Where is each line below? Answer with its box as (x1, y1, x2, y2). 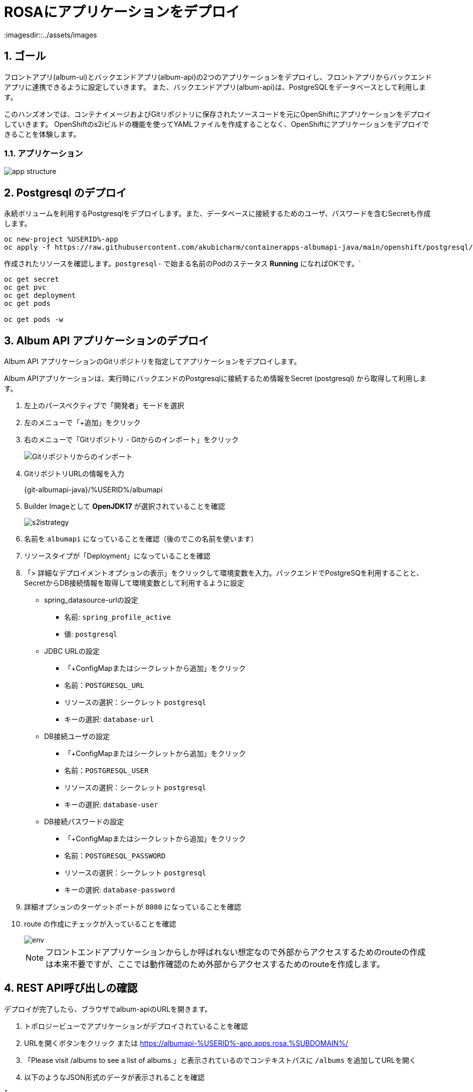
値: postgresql (64, 630, 118, 639)
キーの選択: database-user (64, 800, 158, 809)
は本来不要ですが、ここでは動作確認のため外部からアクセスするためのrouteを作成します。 (46, 959, 385, 970)
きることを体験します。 (4, 129, 81, 138)
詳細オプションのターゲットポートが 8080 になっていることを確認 (24, 902, 241, 912)
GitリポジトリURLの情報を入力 (24, 469, 124, 478)
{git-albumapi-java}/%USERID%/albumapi (24, 485, 163, 494)
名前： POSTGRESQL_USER (64, 766, 149, 775)
